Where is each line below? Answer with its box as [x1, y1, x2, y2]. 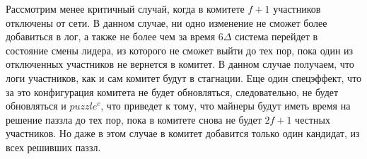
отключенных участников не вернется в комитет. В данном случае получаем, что [6, 57, 354, 71]
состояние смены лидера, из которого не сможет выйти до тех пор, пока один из [6, 42, 354, 57]
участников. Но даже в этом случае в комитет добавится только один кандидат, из [6, 126, 360, 141]
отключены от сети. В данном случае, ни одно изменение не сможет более [6, 15, 327, 30]
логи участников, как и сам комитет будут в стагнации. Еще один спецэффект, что [6, 70, 362, 85]
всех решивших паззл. [6, 139, 101, 154]
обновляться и [6, 98, 66, 113]
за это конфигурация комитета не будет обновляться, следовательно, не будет [6, 84, 339, 99]
